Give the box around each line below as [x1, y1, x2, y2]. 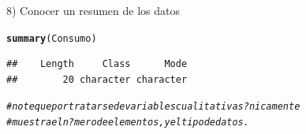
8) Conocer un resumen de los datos [6, 2, 181, 18]
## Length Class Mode [6, 58, 188, 70]
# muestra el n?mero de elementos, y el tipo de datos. [6, 117, 249, 128]
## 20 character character [6, 73, 188, 85]
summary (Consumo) [6, 32, 97, 44]
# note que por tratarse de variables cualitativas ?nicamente [6, 101, 300, 113]
